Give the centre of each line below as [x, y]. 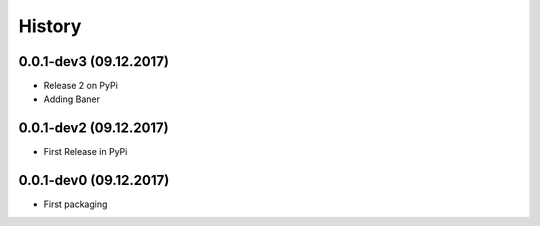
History [50, 26]
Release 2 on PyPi [81, 86]
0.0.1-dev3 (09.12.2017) [94, 61]
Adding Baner [71, 99]
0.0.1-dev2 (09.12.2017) [93, 128]
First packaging [75, 204]
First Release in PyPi [85, 152]
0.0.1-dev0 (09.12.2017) [94, 180]
